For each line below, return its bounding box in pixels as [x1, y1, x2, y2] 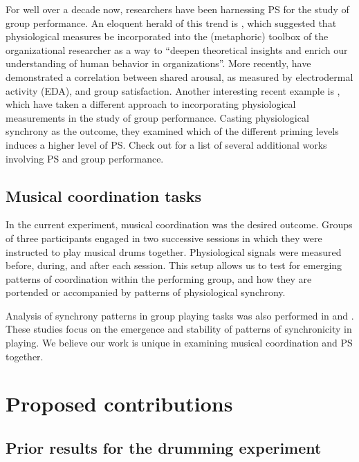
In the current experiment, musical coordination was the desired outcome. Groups [6, 217, 353, 232]
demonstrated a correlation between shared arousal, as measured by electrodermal [6, 69, 353, 84]
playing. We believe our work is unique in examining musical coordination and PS [6, 335, 353, 350]
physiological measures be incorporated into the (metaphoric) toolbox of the [6, 29, 329, 44]
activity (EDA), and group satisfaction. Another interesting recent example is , [6, 83, 340, 98]
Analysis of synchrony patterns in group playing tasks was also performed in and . [6, 308, 354, 322]
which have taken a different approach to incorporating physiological [6, 97, 296, 111]
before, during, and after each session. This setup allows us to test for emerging [6, 258, 342, 272]
